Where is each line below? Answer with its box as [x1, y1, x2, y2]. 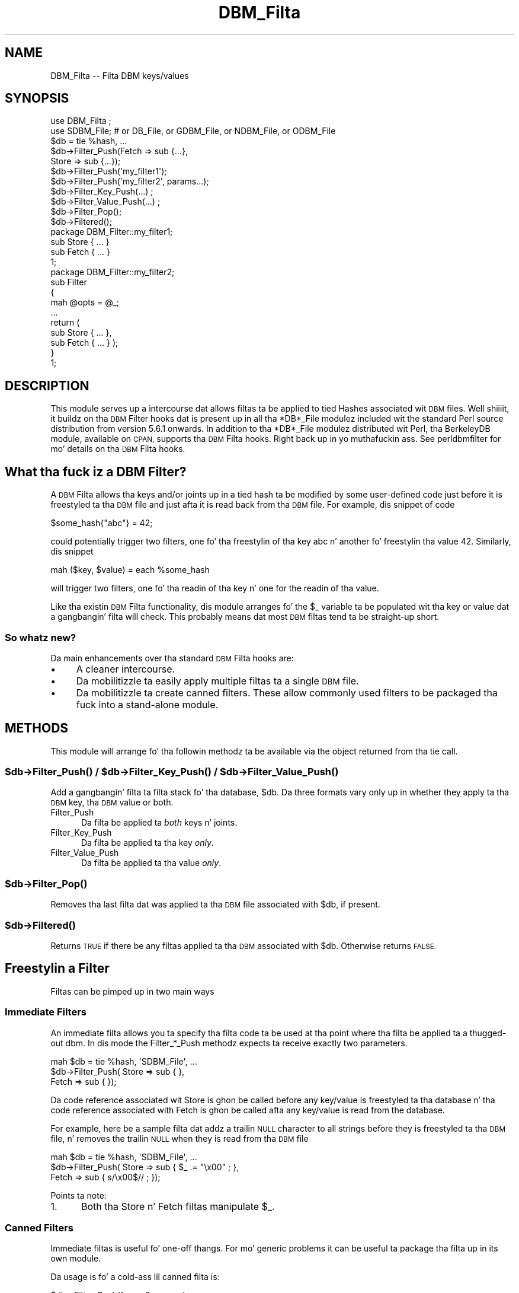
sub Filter [50, 277, 87, 288]
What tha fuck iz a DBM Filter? [5, 464, 187, 479]
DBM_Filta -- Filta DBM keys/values [50, 70, 189, 81]
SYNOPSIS [5, 91, 69, 106]
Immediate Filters [5, 1006, 87, 1018]
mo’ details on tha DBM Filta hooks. [50, 444, 185, 454]
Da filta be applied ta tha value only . [81, 858, 222, 868]
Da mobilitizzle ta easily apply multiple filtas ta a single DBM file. [76, 674, 359, 687]
